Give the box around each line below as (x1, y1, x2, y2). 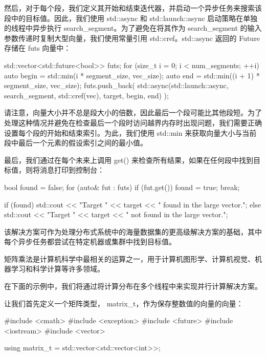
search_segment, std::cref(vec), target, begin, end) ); (4, 90, 169, 100)
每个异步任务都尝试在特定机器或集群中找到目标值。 (4, 236, 176, 247)
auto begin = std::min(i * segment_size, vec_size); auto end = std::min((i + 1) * (4, 70, 260, 80)
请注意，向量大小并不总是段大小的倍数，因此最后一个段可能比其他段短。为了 (4, 107, 262, 118)
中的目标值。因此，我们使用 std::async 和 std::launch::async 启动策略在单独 (11, 12, 258, 23)
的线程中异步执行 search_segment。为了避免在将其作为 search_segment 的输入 (4, 23, 262, 33)
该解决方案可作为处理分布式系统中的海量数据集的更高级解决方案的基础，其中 (4, 226, 262, 237)
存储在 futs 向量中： (4, 43, 71, 53)
